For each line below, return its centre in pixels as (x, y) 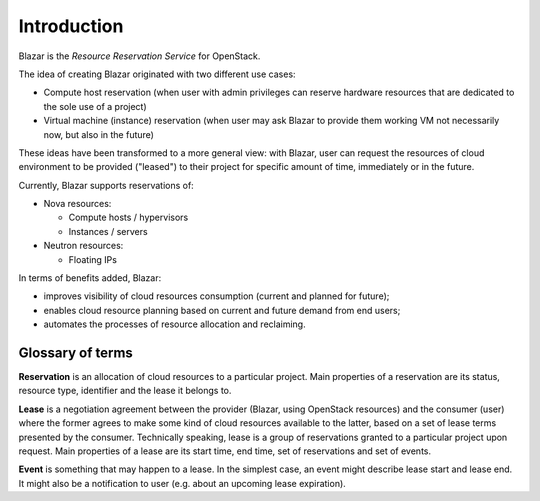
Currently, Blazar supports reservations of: (106, 185)
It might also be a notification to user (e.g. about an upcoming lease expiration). (182, 483)
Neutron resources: (83, 246)
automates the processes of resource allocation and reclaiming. (174, 324)
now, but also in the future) (99, 134)
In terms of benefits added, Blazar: (90, 278)
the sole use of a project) (95, 106)
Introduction (71, 26)
